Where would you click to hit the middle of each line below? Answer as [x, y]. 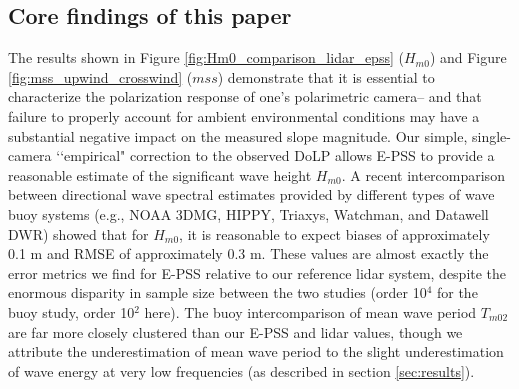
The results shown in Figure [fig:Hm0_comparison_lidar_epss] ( [206, 57]
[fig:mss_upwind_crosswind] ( [100, 76]
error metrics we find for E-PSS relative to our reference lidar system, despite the [257, 272]
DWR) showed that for [78, 233]
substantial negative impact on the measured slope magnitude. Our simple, [238, 135]
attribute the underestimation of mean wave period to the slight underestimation [256, 351]
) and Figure [468, 57]
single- [491, 135]
